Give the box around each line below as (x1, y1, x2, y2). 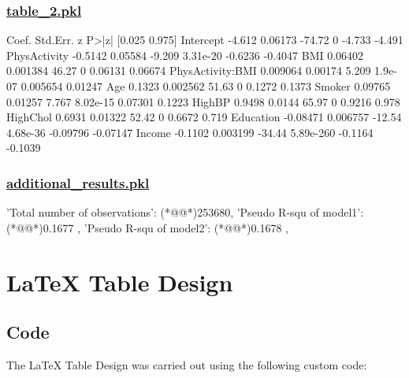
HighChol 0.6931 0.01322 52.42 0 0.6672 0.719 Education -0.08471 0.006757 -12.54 (6, 109, 402, 125)
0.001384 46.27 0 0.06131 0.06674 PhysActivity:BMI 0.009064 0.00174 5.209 (6, 62, 371, 79)
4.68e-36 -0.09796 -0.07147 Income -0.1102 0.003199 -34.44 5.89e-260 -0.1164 (6, 124, 374, 140)
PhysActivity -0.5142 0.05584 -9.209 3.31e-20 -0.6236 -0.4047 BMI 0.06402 (6, 46, 364, 63)
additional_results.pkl (6, 172, 150, 192)
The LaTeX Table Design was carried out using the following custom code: (6, 356, 367, 372)
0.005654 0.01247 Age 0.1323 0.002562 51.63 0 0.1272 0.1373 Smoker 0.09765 (20, 78, 391, 94)
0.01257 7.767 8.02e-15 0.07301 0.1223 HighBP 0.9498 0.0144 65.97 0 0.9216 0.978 (6, 93, 400, 109)
